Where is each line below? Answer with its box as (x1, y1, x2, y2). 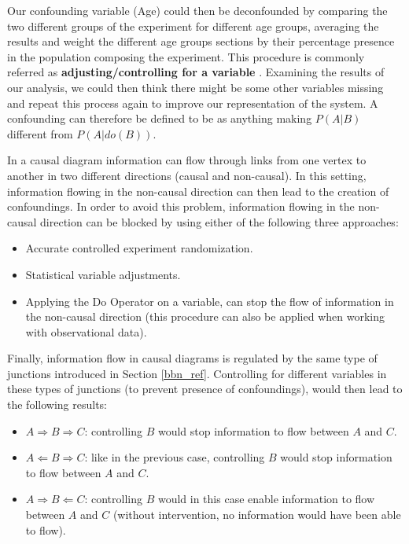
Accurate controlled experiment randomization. (25, 240, 253, 256)
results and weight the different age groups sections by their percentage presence (7, 33, 395, 50)
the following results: (7, 396, 107, 413)
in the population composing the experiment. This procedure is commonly (7, 48, 365, 64)
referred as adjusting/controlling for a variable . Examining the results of (7, 64, 385, 80)
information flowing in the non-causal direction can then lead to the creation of (7, 182, 389, 199)
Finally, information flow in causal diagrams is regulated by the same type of (7, 350, 378, 366)
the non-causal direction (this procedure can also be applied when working (25, 308, 385, 325)
